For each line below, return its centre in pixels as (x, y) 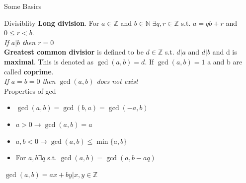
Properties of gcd (30, 91)
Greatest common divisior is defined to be (74, 52)
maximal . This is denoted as (49, 61)
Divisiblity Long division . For (52, 23)
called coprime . (29, 71)
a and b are (225, 61)
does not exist (117, 81)
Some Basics (23, 6)
